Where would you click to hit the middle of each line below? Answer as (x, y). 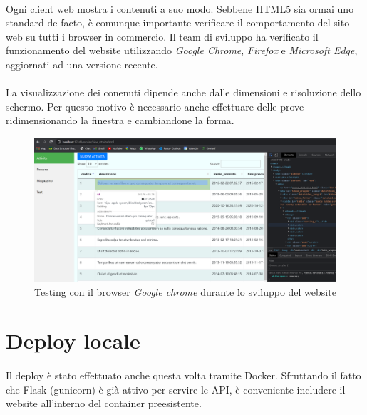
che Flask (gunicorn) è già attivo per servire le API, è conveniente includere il (176, 389)
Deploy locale (73, 340)
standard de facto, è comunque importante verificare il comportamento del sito (178, 22)
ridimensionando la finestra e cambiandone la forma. (120, 120)
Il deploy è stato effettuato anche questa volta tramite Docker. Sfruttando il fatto (183, 375)
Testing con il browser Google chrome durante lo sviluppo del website (185, 291)
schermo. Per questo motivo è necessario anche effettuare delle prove (155, 106)
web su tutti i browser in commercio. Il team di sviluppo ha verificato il (162, 36)
